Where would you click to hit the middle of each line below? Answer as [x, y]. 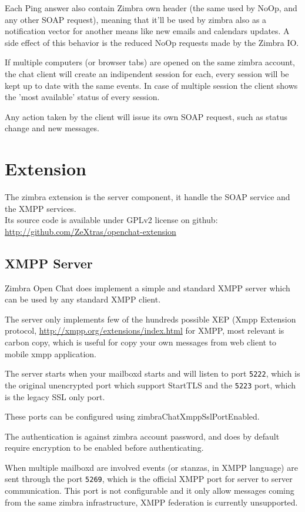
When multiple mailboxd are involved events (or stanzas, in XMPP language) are [151, 467]
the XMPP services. [41, 208]
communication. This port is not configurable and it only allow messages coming [150, 491]
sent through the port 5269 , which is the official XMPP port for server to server [149, 479]
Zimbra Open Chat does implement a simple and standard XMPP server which [148, 287]
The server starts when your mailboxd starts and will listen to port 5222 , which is [152, 373]
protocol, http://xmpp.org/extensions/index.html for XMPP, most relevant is [145, 330]
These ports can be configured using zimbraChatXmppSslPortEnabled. [132, 416]
